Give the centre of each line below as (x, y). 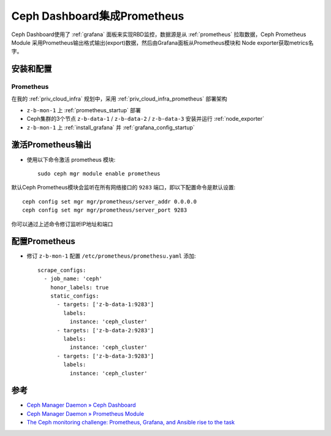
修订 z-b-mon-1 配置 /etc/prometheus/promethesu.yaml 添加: (111, 256)
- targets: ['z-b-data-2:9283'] (105, 330)
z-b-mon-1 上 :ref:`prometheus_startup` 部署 (84, 110)
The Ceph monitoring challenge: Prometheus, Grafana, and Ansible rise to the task (131, 423)
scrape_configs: (62, 270)
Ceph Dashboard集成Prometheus (98, 16)
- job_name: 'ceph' (73, 279)
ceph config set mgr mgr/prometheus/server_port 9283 (105, 210)
